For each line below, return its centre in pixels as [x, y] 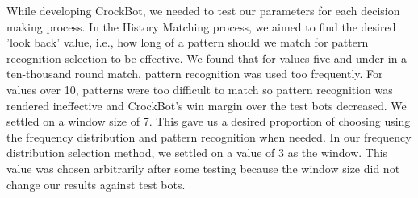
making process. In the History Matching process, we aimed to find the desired [201, 26]
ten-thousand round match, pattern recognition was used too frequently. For [195, 74]
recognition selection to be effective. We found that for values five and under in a [207, 58]
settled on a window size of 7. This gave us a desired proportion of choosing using [209, 121]
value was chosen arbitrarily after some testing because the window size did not [203, 168]
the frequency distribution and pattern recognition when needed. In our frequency [209, 136]
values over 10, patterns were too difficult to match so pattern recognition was [200, 89]
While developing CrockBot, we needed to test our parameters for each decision [203, 10]
